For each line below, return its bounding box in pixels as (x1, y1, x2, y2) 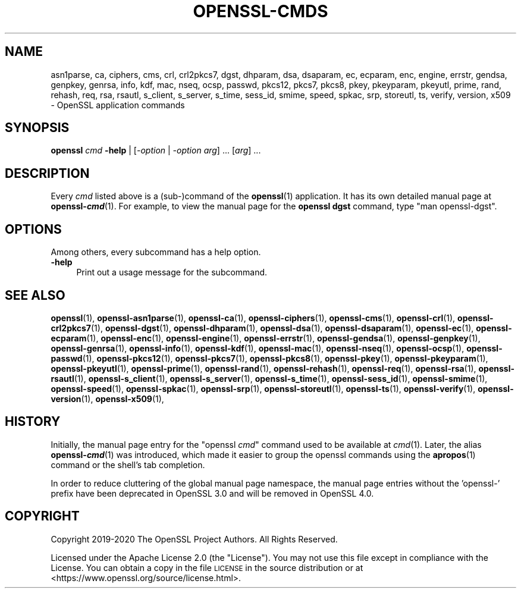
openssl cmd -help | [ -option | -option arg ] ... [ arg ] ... (51, 145, 261, 156)
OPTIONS (5, 221, 62, 237)
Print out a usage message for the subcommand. (76, 267, 268, 278)
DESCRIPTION (5, 165, 90, 181)
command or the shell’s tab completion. (51, 459, 205, 470)
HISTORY (5, 414, 61, 429)
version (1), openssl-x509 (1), (51, 393, 164, 404)
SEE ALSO (5, 287, 65, 303)
